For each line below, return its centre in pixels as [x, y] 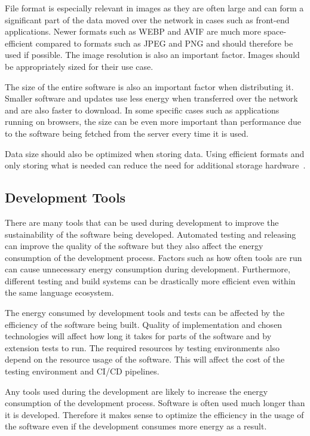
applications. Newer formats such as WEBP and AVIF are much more [133, 31]
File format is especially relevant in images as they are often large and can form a [154, 8]
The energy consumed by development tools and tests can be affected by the [145, 313]
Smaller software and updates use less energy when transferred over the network [151, 98]
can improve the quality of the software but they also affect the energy [134, 246]
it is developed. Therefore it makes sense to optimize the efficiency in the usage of [154, 414]
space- [275, 31]
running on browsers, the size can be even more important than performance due [153, 122]
